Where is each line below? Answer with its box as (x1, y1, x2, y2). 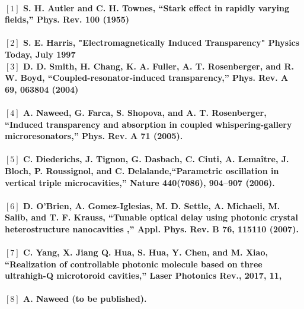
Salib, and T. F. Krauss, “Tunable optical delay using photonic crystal (5, 211, 298, 223)
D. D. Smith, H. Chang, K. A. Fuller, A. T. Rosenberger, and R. (23, 59, 295, 72)
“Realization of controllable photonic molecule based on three (5, 257, 263, 270)
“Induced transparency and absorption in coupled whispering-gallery (5, 118, 292, 130)
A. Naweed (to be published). (23, 292, 147, 305)
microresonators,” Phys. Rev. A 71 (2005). (5, 130, 183, 142)
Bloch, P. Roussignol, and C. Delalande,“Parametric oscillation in (5, 164, 279, 176)
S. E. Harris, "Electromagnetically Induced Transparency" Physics (23, 36, 300, 49)
